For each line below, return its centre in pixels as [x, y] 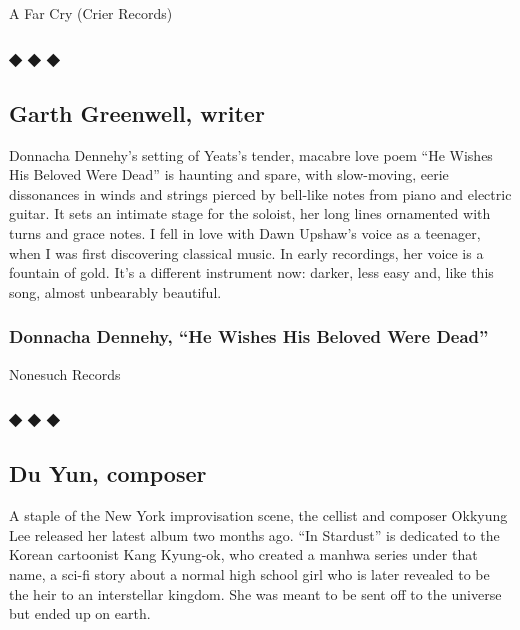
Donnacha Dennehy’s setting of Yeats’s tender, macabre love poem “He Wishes [251, 154]
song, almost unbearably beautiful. [115, 291]
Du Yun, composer [108, 473]
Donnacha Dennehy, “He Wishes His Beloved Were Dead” [249, 336]
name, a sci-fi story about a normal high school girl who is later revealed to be [249, 574]
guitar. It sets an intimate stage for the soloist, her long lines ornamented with [250, 213]
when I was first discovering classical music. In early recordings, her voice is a [246, 252]
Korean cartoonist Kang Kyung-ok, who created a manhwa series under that [243, 554]
